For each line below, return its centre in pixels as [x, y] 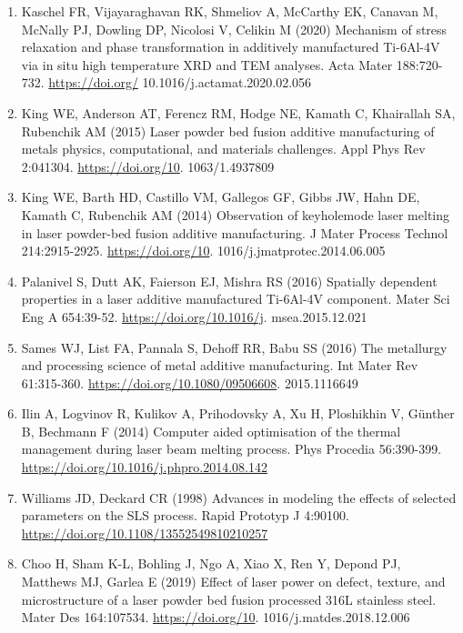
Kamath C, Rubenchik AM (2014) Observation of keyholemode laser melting [235, 214]
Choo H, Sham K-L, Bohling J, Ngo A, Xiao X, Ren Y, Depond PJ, [211, 563]
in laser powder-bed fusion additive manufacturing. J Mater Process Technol [235, 232]
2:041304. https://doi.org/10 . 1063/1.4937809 [148, 166]
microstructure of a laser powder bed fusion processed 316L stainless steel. [229, 599]
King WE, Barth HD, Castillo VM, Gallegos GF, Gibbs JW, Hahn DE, [221, 197]
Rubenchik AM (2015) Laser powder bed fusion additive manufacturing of [228, 131]
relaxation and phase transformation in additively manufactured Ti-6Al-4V [231, 47]
